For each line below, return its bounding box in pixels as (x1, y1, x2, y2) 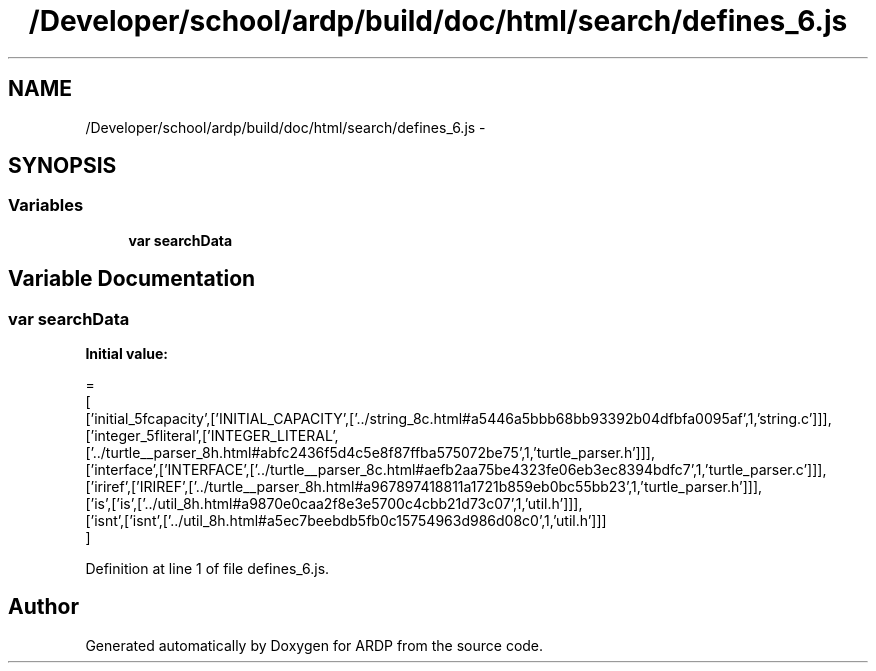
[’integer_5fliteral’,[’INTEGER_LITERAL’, (85, 427, 339, 445)
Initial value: (85, 345, 168, 363)
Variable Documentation (8, 266, 256, 292)
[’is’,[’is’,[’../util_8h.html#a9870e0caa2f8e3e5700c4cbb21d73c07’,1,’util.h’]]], (85, 495, 583, 513)
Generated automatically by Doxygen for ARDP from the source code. (85, 636, 544, 654)
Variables (8, 195, 84, 216)
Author (8, 594, 79, 620)
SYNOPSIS (8, 153, 117, 179)
